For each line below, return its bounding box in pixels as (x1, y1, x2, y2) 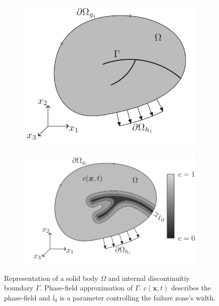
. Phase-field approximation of (40, 282, 133, 293)
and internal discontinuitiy (108, 272, 190, 283)
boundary (4, 282, 34, 293)
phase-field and (4, 292, 50, 302)
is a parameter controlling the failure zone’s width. (60, 292, 215, 302)
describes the (171, 282, 211, 293)
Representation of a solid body (4, 272, 98, 283)
